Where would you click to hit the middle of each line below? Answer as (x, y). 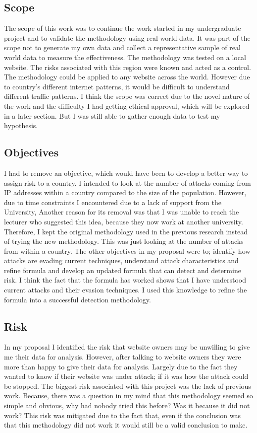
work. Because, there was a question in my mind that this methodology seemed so (128, 396)
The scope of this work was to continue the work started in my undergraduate (123, 28)
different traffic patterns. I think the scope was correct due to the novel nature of (127, 96)
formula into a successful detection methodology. (77, 299)
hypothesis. (21, 125)
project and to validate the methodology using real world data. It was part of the (127, 37)
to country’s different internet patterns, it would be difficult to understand (117, 86)
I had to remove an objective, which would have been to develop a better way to (126, 173)
